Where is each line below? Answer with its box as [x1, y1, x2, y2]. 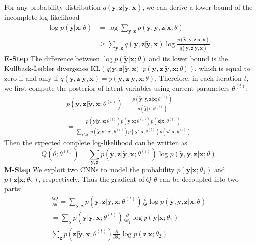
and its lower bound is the [149, 53, 228, 64]
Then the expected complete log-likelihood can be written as [4, 137, 187, 147]
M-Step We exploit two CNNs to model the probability [4, 164, 175, 174]
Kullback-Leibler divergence [4, 63, 88, 73]
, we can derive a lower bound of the [142, 2, 253, 12]
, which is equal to [194, 63, 251, 73]
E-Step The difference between [4, 53, 100, 64]
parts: [4, 183, 22, 194]
